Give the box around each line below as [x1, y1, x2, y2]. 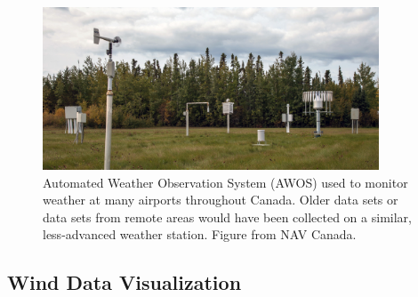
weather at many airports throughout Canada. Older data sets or [43, 190, 398, 209]
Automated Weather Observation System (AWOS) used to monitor [43, 173, 408, 191]
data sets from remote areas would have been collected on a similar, [43, 207, 412, 226]
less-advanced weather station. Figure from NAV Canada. [43, 225, 357, 244]
